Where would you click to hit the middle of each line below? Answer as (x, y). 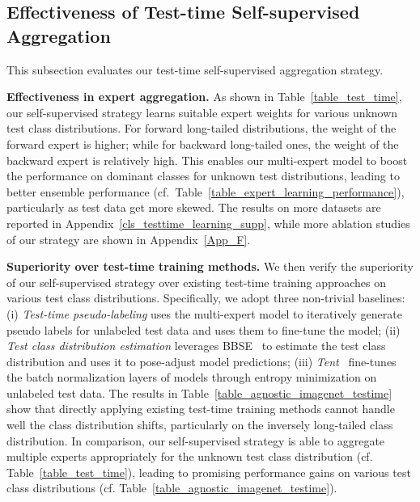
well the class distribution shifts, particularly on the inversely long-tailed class (200, 425)
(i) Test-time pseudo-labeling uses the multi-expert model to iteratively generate (204, 313)
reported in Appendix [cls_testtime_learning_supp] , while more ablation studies (208, 223)
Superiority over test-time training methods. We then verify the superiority (210, 266)
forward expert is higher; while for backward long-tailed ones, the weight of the (203, 143)
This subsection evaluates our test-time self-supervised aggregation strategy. (195, 69)
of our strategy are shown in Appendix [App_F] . (129, 239)
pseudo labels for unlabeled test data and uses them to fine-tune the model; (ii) (204, 329)
